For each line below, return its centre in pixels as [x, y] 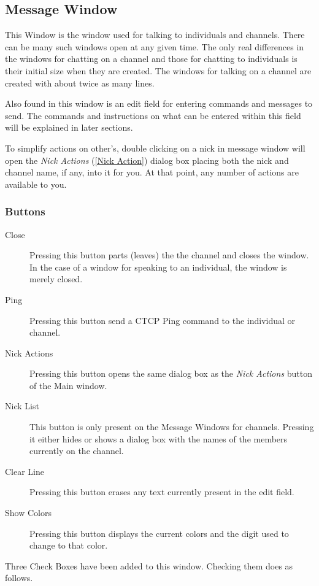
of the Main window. [68, 385]
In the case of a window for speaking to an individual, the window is [158, 267]
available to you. [36, 184]
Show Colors [28, 513]
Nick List [22, 406]
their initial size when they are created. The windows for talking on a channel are [158, 70]
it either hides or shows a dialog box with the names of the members [159, 438]
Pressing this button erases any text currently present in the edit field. [162, 492]
